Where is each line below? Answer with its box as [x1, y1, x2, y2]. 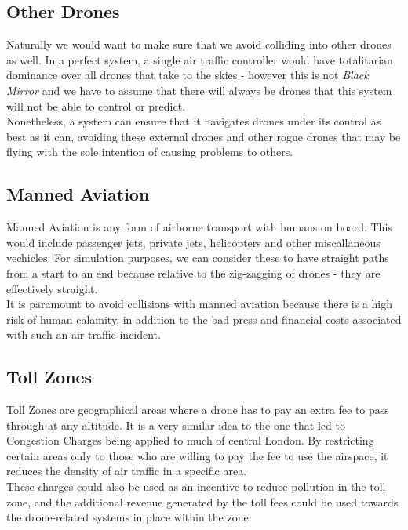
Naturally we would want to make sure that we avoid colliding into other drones [6, 36, 392, 53]
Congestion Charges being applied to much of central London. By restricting [6, 432, 374, 448]
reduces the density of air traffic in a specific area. [6, 463, 247, 479]
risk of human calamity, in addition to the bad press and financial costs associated [6, 310, 402, 327]
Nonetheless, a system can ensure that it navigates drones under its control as [6, 113, 381, 129]
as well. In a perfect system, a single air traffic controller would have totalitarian [6, 51, 393, 67]
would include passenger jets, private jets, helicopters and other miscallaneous [6, 234, 381, 250]
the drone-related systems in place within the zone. [6, 509, 252, 525]
